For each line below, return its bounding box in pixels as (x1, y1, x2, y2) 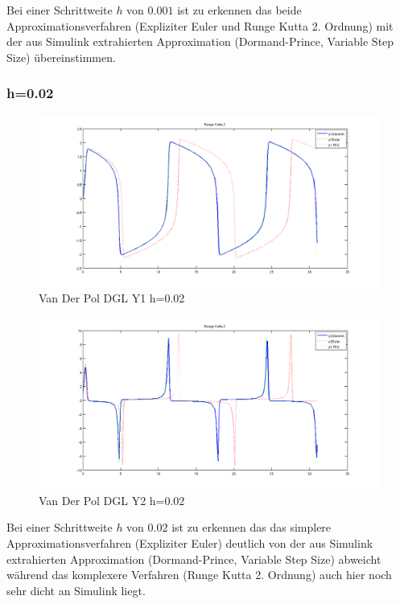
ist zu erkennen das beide (177, 2, 302, 18)
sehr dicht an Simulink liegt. (6, 581, 146, 598)
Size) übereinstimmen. (6, 48, 116, 65)
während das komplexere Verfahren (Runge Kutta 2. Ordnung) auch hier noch (6, 566, 392, 583)
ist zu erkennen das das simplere (171, 519, 332, 536)
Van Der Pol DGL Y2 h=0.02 (39, 491, 185, 508)
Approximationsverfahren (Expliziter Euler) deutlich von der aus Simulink (6, 535, 373, 552)
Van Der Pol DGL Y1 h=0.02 (39, 290, 185, 306)
